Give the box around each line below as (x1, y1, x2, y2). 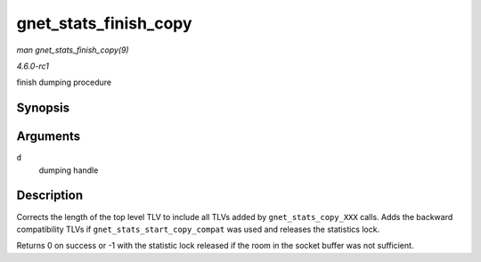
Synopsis (16, 101, 70, 116)
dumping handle (38, 165, 99, 176)
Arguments (16, 129, 81, 144)
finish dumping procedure (16, 77, 111, 88)
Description (16, 188, 84, 203)
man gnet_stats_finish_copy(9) (16, 45, 129, 55)
